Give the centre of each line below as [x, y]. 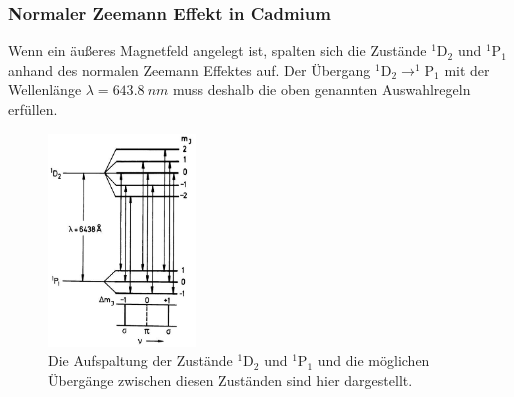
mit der [467, 69]
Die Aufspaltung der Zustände [140, 360]
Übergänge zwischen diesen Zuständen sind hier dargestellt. [230, 379]
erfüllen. [33, 109]
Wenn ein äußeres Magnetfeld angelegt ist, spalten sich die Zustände [217, 50]
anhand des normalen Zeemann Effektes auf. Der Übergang [189, 69]
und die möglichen [373, 360]
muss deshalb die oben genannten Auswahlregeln [321, 89]
